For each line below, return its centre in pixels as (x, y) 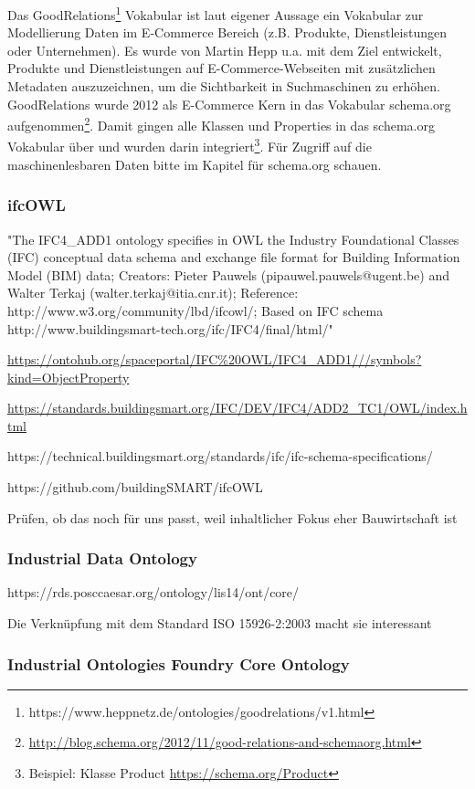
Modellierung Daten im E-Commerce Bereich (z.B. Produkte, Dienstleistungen (227, 32)
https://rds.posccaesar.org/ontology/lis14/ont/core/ (153, 592)
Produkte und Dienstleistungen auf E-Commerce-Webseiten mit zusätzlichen (222, 68)
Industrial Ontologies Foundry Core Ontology (179, 663)
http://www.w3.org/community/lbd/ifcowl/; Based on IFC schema (195, 310)
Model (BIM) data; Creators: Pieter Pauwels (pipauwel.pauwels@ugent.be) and (228, 274)
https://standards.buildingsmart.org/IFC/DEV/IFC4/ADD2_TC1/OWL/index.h (237, 408)
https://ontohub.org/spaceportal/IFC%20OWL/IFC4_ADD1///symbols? (215, 359)
